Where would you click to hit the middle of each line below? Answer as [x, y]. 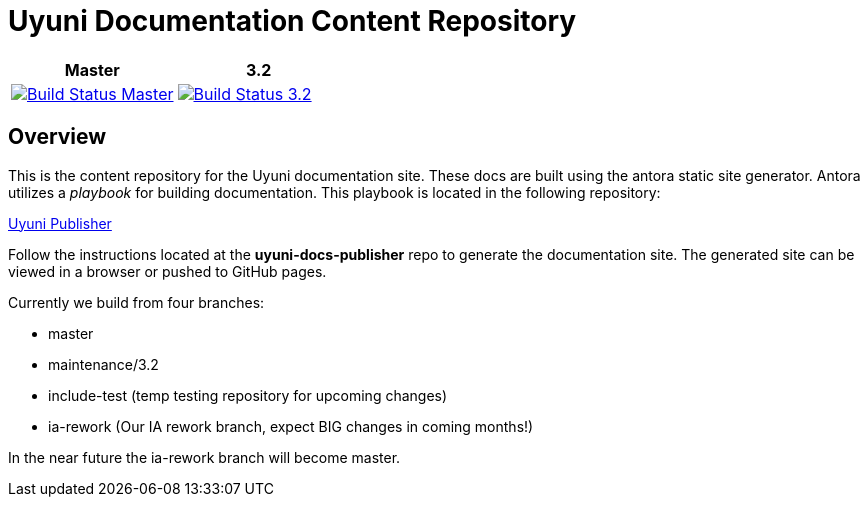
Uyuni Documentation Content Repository [292, 21]
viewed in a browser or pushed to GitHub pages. [167, 271]
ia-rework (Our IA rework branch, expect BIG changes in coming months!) [291, 426]
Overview [57, 137]
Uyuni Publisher [60, 223]
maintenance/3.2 [103, 364]
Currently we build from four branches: [136, 302]
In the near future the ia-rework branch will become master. [204, 457]
